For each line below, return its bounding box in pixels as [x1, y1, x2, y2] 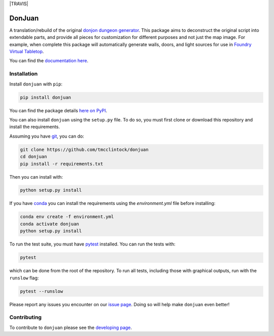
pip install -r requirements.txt [20, 161, 104, 166]
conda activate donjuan [20, 221, 80, 227]
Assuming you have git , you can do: [9, 133, 84, 139]
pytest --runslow [20, 288, 63, 294]
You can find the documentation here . [9, 58, 89, 64]
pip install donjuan [20, 94, 71, 100]
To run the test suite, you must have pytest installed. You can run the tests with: [9, 241, 176, 247]
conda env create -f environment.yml [20, 214, 114, 220]
